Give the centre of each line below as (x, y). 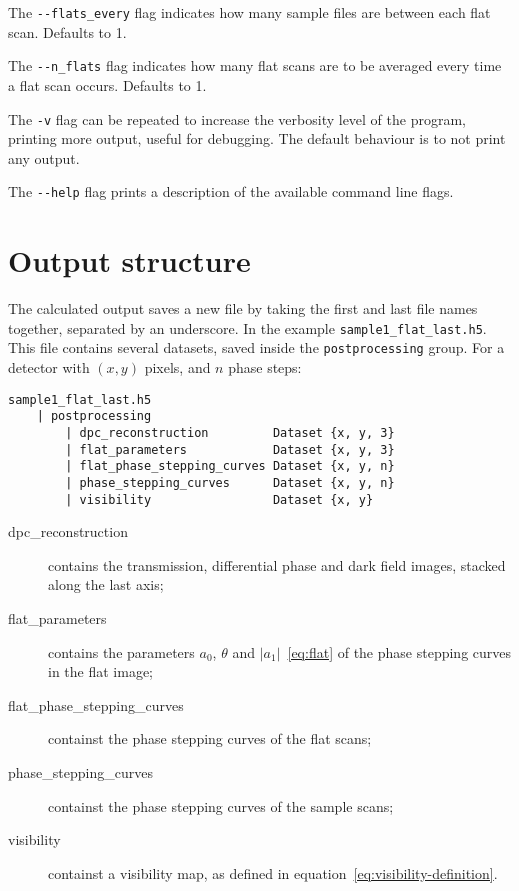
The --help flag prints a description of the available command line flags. (231, 191)
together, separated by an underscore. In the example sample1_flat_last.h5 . (247, 327)
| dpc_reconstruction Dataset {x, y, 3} (230, 432)
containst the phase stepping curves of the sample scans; (221, 805)
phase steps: (265, 367)
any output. (44, 157)
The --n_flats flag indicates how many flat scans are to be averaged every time (255, 65)
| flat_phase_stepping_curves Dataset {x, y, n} (230, 466)
